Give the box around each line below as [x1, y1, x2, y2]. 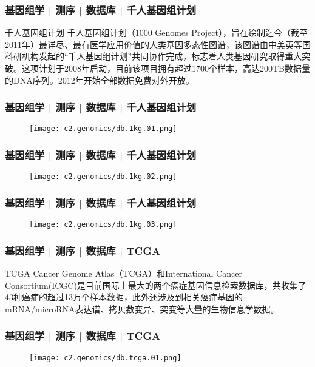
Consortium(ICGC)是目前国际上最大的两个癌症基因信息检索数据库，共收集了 [5, 278, 307, 291]
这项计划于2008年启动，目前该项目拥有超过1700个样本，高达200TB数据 [21, 62, 302, 74]
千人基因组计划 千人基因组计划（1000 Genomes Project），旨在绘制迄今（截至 [5, 26, 308, 39]
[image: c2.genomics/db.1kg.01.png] [29, 124, 177, 133]
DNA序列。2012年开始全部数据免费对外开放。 [13, 73, 194, 86]
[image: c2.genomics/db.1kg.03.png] [29, 220, 177, 229]
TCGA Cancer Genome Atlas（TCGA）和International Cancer [5, 267, 242, 280]
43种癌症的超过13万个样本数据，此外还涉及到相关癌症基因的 [5, 291, 243, 303]
